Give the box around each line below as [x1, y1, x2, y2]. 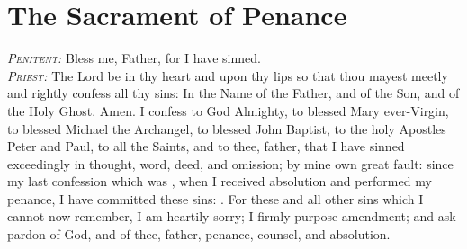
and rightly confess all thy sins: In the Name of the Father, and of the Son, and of [7, 84, 460, 102]
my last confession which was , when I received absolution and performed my [7, 172, 432, 191]
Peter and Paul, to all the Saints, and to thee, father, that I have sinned [7, 137, 405, 156]
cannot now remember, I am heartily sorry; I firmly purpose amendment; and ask [7, 207, 456, 226]
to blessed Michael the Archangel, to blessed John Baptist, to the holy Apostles [7, 119, 446, 138]
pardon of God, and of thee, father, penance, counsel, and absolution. [7, 225, 391, 244]
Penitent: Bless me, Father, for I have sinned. [7, 49, 261, 67]
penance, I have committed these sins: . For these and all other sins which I [7, 189, 424, 208]
